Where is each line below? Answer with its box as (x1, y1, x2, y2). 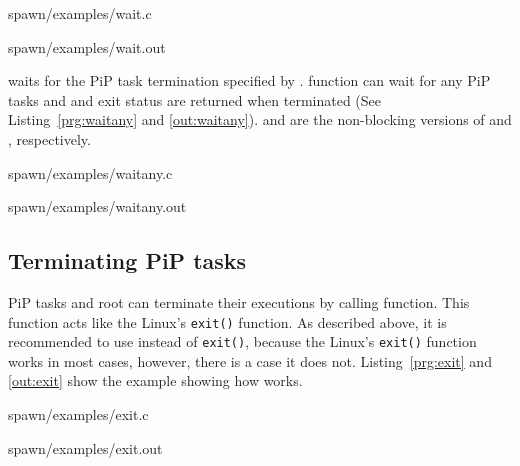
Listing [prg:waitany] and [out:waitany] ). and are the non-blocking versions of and (8, 109, 512, 130)
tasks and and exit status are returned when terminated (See (8, 89, 382, 110)
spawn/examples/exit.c (8, 404, 149, 425)
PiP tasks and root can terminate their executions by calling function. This (8, 291, 470, 312)
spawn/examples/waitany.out (8, 196, 187, 217)
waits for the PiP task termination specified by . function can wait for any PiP (8, 70, 491, 91)
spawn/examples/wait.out (8, 36, 166, 57)
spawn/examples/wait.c (8, 3, 152, 23)
